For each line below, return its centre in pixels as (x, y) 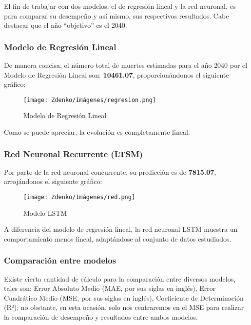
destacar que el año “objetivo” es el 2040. (66, 25)
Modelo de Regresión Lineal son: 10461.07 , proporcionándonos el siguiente (116, 74)
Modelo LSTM (45, 213)
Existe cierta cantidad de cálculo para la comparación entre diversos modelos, (120, 278)
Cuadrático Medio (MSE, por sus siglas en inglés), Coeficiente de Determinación (124, 297)
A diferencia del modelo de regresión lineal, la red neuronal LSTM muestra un (121, 229)
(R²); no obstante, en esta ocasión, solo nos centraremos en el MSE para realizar (124, 307)
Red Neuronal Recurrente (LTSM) (74, 153)
